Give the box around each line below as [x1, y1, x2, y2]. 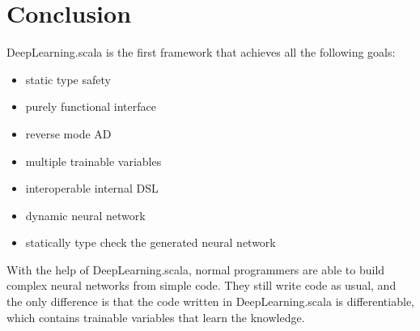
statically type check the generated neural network [25, 234, 276, 251]
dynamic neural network [25, 206, 146, 223]
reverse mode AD [25, 125, 112, 142]
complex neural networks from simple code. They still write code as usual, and [6, 277, 397, 294]
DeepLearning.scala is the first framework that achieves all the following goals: [6, 44, 396, 61]
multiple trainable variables [25, 152, 162, 169]
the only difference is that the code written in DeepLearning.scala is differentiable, [6, 293, 414, 310]
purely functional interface [25, 98, 156, 115]
